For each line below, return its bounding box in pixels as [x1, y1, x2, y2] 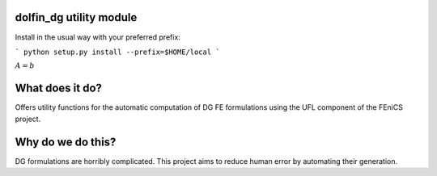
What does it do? [15, 82, 103, 95]
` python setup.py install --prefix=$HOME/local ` [15, 47, 220, 57]
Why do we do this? [15, 135, 117, 149]
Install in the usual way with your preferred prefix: [15, 32, 181, 42]
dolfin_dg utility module [15, 10, 138, 24]
